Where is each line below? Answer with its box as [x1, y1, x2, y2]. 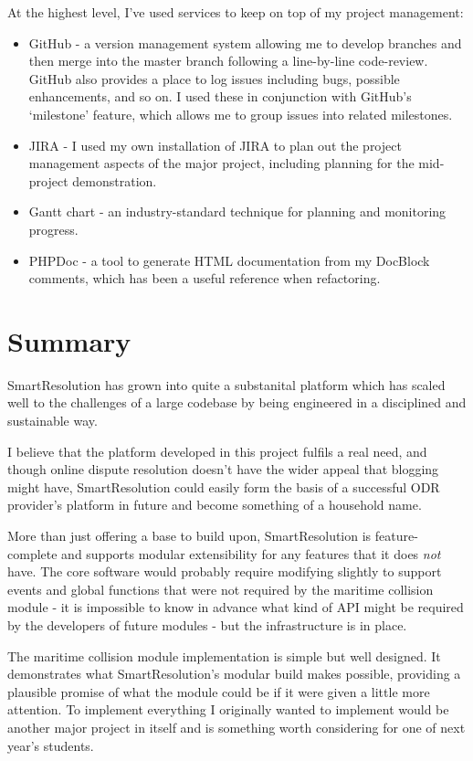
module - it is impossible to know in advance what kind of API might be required [7, 597, 464, 617]
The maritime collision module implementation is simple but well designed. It [7, 646, 441, 665]
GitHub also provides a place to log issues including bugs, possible [28, 69, 400, 88]
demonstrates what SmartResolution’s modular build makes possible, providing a [7, 664, 461, 683]
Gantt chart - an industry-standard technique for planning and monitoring [28, 202, 447, 221]
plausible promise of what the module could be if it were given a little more [7, 682, 430, 701]
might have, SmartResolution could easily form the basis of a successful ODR [7, 477, 440, 496]
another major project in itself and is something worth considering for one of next [7, 717, 466, 736]
